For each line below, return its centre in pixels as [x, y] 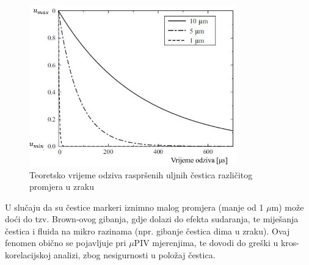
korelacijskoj [28, 255]
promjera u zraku [62, 187]
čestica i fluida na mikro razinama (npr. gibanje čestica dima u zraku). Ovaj [147, 231]
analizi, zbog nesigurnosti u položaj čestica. [134, 255]
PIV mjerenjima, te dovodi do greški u [206, 243]
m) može [288, 207]
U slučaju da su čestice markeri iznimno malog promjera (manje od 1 [134, 207]
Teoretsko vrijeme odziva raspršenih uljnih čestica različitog [141, 174]
